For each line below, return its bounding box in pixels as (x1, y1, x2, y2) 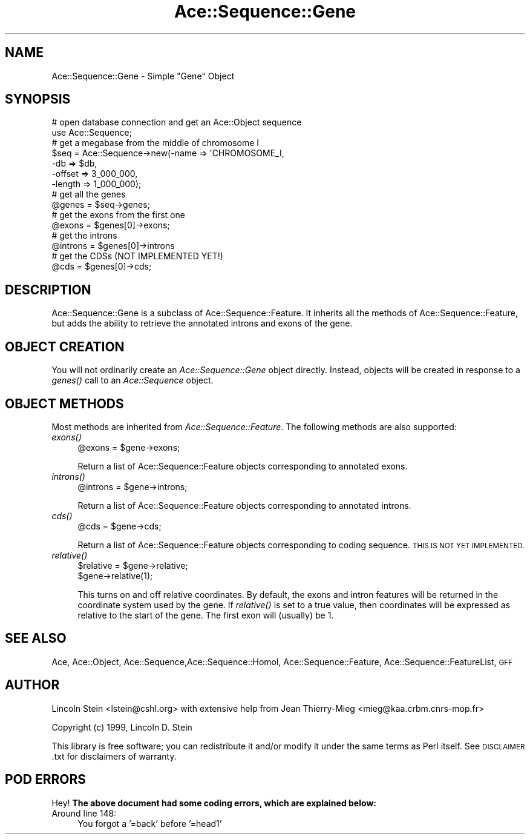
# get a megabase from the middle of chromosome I (51, 138, 260, 148)
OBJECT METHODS (5, 396, 124, 411)
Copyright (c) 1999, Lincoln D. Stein (51, 721, 192, 732)
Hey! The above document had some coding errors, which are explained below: (51, 797, 376, 808)
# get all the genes (51, 189, 126, 200)
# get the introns (51, 230, 117, 241)
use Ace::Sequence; (51, 127, 132, 138)
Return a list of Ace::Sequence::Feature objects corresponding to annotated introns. (77, 500, 411, 511)
